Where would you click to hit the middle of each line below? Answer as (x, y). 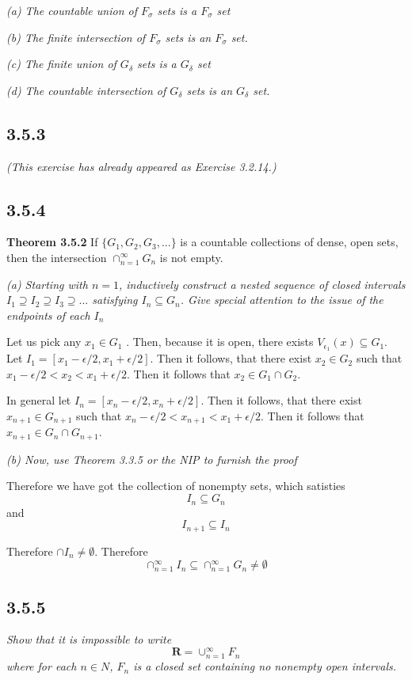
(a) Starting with (47, 284)
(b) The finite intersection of (76, 37)
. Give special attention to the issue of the (282, 300)
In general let (39, 400)
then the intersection (57, 257)
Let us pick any (44, 342)
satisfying (115, 300)
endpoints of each (48, 315)
